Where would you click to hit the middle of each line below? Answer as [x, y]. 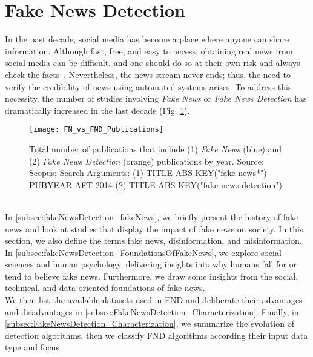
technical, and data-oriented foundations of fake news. [105, 288]
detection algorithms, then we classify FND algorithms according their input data [156, 335]
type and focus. [33, 347]
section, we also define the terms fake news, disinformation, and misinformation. [153, 241]
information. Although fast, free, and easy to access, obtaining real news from [149, 51]
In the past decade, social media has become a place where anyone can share [147, 39]
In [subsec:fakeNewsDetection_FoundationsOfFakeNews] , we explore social [143, 252]
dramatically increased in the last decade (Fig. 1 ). [97, 110]
